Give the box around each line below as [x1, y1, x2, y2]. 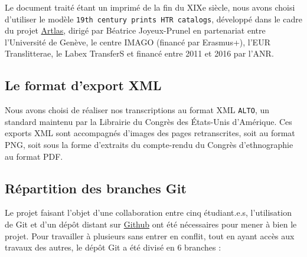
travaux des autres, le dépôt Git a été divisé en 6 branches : [5, 241, 221, 253]
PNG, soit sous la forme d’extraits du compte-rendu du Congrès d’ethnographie [5, 139, 293, 151]
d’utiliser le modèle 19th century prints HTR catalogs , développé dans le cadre [5, 12, 302, 25]
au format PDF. [5, 150, 63, 162]
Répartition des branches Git [5, 179, 187, 197]
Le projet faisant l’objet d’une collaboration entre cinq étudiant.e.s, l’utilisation [5, 206, 292, 219]
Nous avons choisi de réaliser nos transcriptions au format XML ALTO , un [5, 104, 270, 116]
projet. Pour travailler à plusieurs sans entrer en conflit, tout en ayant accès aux [5, 229, 295, 242]
